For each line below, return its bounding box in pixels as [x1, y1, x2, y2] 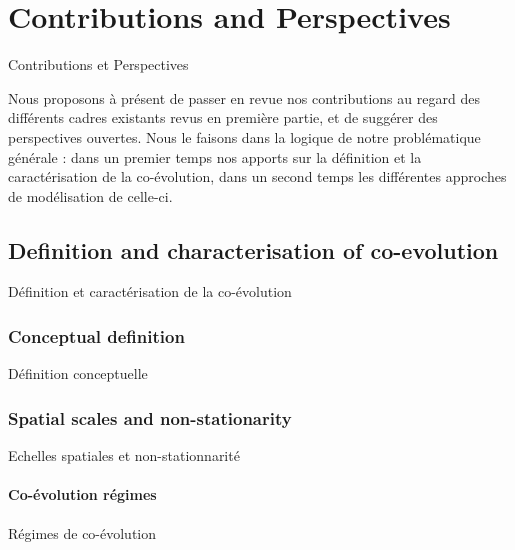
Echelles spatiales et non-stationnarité [8, 445, 240, 466]
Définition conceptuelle [8, 363, 148, 384]
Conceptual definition [8, 324, 185, 348]
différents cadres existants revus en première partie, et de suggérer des [8, 107, 438, 128]
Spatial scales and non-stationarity [8, 405, 292, 430]
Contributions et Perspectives [8, 54, 189, 75]
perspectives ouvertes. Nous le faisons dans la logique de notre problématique [8, 126, 481, 147]
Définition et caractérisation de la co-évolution [8, 281, 292, 302]
